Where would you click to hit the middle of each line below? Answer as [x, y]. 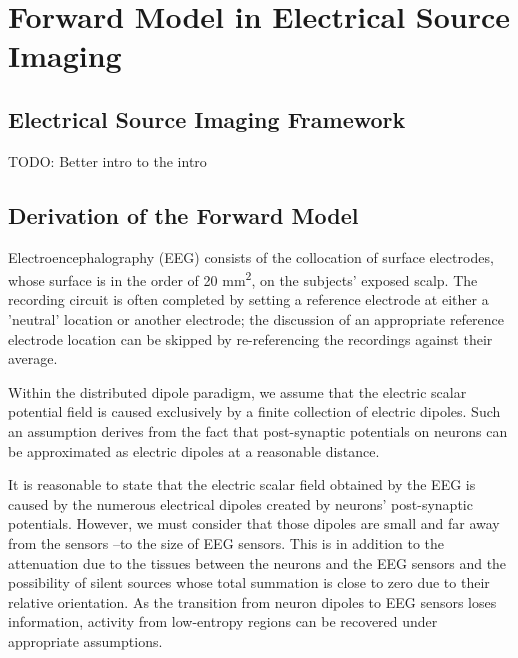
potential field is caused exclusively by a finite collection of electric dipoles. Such [254, 411]
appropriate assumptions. [85, 640]
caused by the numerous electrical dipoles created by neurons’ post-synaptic [240, 503]
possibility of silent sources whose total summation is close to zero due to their [249, 582]
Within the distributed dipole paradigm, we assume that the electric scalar [237, 391]
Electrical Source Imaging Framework [207, 118]
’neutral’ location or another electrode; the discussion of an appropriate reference [256, 319]
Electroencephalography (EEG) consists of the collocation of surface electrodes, [251, 256]
